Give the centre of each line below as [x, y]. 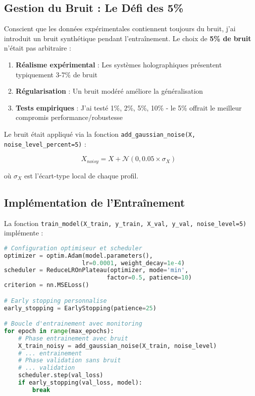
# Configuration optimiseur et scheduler [73, 248]
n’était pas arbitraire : [38, 48]
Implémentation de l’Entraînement [95, 202]
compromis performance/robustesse [69, 117]
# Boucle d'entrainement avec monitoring [73, 324]
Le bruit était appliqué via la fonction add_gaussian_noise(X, [100, 134]
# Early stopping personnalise [55, 301]
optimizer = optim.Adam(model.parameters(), [78, 255]
